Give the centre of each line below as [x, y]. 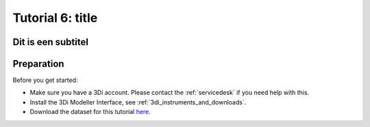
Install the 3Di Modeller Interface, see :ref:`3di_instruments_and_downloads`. [138, 102]
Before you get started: [45, 80]
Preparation [38, 64]
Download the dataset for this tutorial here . [90, 112]
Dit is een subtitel [51, 42]
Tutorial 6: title [55, 18]
